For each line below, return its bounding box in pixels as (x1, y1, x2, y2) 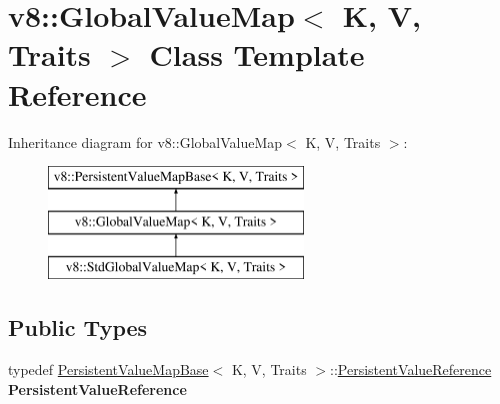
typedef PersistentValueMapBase (8, 359, 209, 380)
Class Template (149, 34, 365, 75)
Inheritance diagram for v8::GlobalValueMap (8, 131, 283, 152)
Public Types (8, 312, 148, 343)
